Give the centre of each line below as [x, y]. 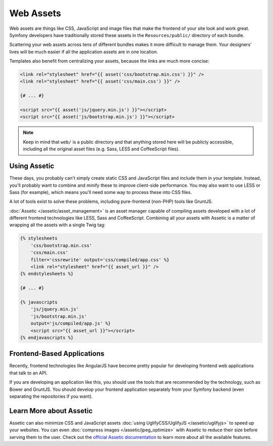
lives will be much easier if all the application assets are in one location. [84, 52]
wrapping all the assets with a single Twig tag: [57, 225]
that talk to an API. [28, 373]
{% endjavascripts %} [47, 337]
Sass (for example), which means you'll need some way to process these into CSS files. [101, 192]
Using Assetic [32, 166]
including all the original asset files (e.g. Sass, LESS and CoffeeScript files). [101, 149]
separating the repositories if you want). [51, 396]
